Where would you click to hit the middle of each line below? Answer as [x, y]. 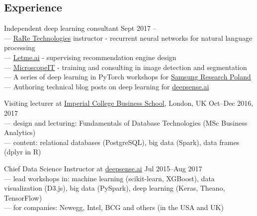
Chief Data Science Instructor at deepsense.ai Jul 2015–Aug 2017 [103, 168]
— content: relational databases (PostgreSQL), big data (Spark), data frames [122, 142]
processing [20, 47]
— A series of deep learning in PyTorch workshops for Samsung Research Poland [128, 77]
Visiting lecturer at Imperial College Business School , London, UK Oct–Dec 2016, [129, 103]
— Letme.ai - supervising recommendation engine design [90, 57]
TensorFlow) [23, 197]
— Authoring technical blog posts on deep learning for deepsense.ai [107, 86]
